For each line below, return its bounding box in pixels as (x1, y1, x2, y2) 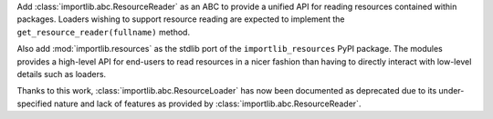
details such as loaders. (16, 68, 107, 79)
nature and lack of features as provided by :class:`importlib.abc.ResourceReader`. (53, 98, 362, 109)
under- (438, 85, 465, 96)
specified (16, 98, 52, 109)
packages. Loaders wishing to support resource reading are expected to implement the (16, 14, 346, 25)
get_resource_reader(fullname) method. (16, 26, 191, 37)
